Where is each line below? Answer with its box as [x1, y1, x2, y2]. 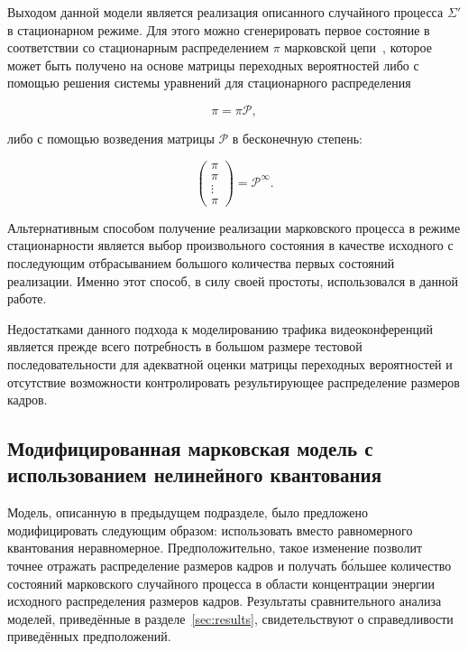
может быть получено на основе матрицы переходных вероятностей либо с [7, 55, 419, 74]
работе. [7, 289, 47, 308]
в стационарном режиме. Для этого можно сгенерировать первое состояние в [7, 20, 430, 39]
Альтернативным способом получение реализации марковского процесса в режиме [7, 218, 461, 237]
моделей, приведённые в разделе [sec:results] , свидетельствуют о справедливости [7, 609, 454, 628]
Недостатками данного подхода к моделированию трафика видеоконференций [7, 319, 434, 338]
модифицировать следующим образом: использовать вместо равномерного [7, 520, 413, 539]
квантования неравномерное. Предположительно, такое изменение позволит [7, 538, 423, 557]
